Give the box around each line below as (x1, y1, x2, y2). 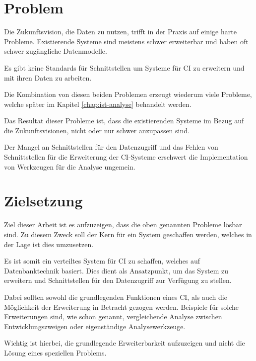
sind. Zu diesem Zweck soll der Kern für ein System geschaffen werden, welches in (4, 229, 252, 239)
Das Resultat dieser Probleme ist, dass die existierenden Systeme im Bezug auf (4, 115, 244, 126)
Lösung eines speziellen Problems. (4, 347, 107, 358)
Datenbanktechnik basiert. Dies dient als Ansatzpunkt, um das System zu (4, 265, 229, 275)
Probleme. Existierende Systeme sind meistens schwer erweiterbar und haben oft (4, 36, 249, 46)
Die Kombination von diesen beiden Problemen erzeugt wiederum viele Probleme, (4, 89, 252, 99)
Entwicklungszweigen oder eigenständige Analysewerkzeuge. (4, 321, 186, 331)
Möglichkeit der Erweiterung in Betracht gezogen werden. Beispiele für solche (4, 301, 239, 312)
